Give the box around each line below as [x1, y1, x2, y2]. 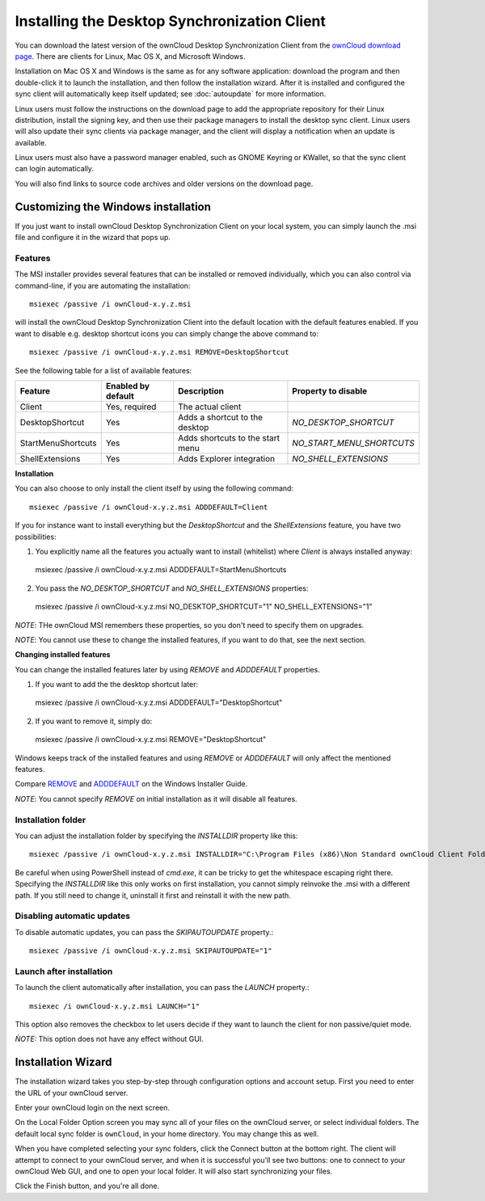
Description [178, 386, 224, 397]
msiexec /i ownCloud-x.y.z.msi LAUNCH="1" [29, 1001, 200, 1010]
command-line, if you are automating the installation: [15, 280, 191, 290]
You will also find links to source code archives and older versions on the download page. [15, 179, 314, 188]
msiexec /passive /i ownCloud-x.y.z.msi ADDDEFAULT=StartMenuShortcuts [35, 565, 287, 575]
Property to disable [292, 386, 368, 397]
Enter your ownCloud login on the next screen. [15, 1103, 170, 1113]
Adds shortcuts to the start [178, 432, 280, 444]
